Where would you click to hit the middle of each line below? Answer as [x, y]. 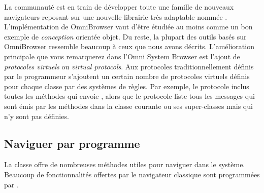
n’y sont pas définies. [37, 116]
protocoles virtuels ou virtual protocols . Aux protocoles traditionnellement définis [129, 66]
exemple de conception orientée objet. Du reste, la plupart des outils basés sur [125, 36]
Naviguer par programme [72, 143]
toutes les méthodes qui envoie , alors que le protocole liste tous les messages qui [129, 96]
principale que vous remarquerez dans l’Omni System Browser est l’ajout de [122, 56]
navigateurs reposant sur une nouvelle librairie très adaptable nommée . [116, 16]
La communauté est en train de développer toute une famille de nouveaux [119, 7]
